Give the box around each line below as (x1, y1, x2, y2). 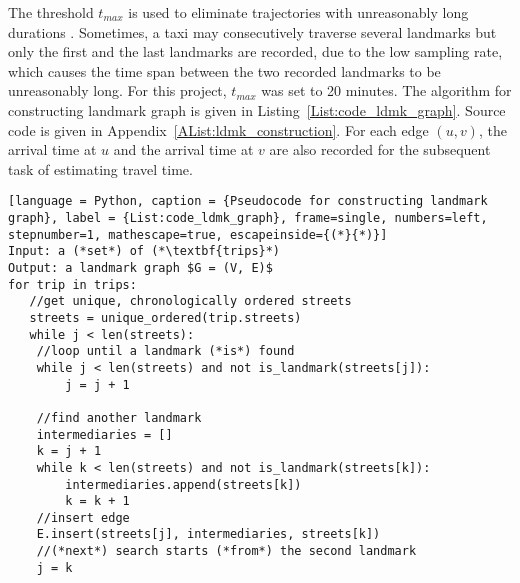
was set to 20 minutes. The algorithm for (261, 80, 512, 101)
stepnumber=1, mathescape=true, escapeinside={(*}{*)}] (8, 227, 388, 242)
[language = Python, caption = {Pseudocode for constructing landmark (8, 194, 488, 209)
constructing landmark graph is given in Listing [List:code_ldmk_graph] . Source (8, 99, 506, 120)
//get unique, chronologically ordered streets (29, 294, 352, 309)
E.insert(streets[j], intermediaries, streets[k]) (36, 527, 381, 542)
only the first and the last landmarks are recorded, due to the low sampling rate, (8, 41, 503, 62)
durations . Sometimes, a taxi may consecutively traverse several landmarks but (8, 21, 497, 42)
